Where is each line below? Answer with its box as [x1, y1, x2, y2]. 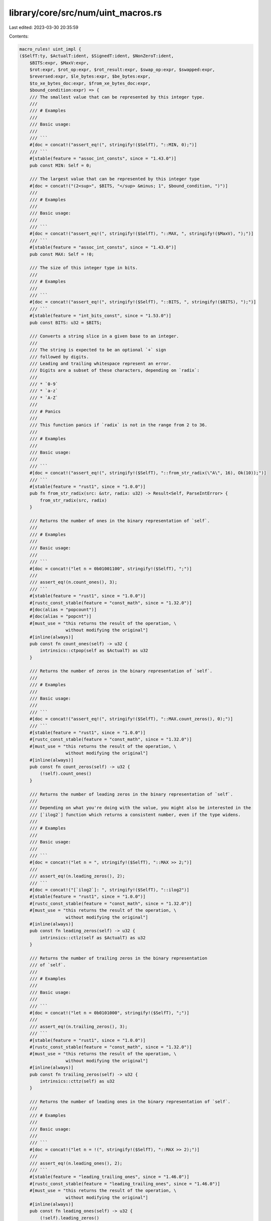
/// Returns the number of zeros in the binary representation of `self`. [29, 668, 212, 674]
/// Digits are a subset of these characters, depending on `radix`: [29, 368, 200, 373]
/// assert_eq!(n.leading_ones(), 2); [29, 1160, 123, 1166]
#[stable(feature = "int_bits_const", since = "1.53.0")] [29, 313, 171, 318]
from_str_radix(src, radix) [40, 497, 107, 503]
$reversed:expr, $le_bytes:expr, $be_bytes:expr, [29, 74, 151, 79]
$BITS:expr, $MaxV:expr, [29, 60, 89, 65]
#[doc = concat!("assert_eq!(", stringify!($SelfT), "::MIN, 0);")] [29, 142, 197, 147]
